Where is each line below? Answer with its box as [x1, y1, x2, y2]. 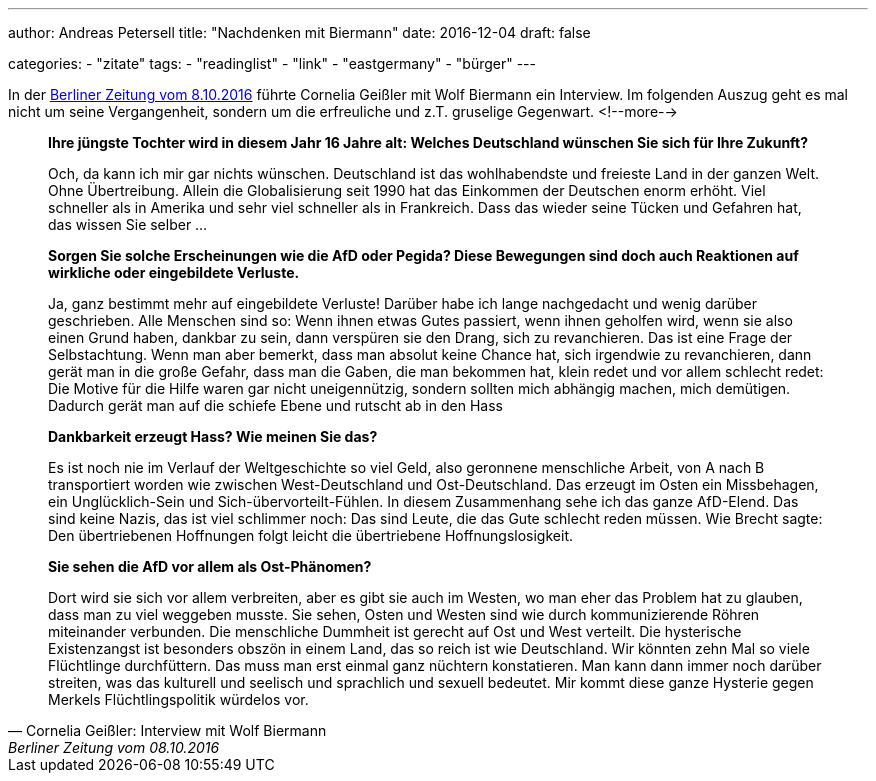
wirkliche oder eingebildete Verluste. [48, 264, 300, 281]
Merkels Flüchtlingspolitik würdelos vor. [48, 691, 309, 708]
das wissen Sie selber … [48, 216, 208, 233]
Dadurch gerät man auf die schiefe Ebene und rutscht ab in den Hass [48, 397, 503, 414]
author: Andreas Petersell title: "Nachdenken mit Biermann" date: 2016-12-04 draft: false [8, 24, 591, 41]
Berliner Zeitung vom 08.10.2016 [8, 739, 220, 756]
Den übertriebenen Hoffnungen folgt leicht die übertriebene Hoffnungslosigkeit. [48, 527, 573, 544]
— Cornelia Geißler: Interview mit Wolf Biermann [8, 722, 327, 739]
